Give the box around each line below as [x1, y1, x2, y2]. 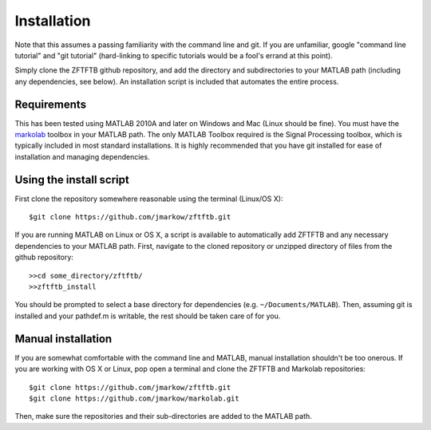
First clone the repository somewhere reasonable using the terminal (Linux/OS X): [14, 194, 283, 203]
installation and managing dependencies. [14, 152, 151, 161]
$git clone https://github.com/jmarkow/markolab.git [29, 393, 239, 403]
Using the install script [14, 172, 129, 187]
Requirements [14, 97, 87, 111]
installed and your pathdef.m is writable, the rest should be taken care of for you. [14, 311, 281, 321]
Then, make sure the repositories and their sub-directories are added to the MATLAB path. [14, 412, 313, 421]
